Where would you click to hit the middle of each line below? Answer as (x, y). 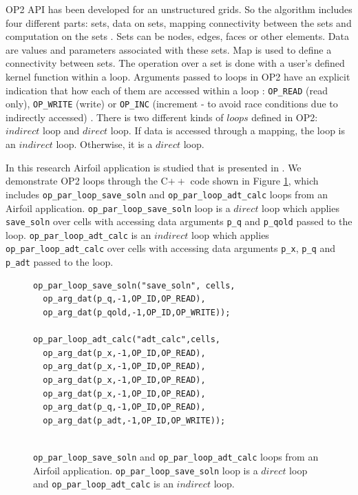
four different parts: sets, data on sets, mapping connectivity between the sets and (179, 22)
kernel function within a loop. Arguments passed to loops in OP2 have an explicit (178, 76)
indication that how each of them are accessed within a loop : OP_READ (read (167, 90)
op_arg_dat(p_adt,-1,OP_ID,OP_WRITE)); (134, 420)
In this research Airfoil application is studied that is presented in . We (154, 167)
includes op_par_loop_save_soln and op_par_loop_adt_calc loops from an (167, 194)
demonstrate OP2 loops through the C (87, 181)
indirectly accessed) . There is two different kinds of (115, 117)
